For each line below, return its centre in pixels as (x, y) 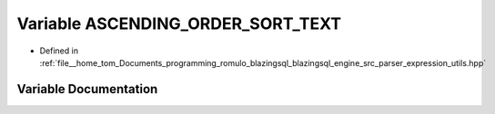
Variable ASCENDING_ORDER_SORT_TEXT (179, 24)
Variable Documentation (87, 89)
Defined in (59, 51)
